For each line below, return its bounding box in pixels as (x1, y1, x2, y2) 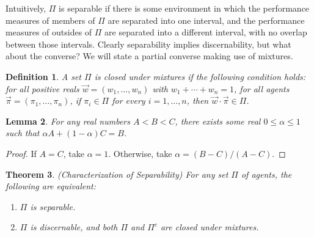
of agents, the (241, 167, 292, 180)
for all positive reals (5, 82, 79, 95)
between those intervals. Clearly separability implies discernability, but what (5, 37, 291, 50)
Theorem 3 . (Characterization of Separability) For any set (5, 167, 228, 180)
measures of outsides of (5, 26, 92, 38)
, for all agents (234, 82, 290, 95)
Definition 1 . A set (5, 70, 82, 82)
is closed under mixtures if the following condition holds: (94, 70, 306, 82)
